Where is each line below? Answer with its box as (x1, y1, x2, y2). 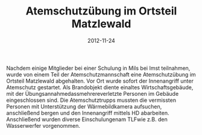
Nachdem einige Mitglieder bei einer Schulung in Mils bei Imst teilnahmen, (6, 64, 191, 72)
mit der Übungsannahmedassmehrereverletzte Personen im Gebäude (6, 90, 179, 97)
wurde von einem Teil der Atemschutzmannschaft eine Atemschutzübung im (6, 71, 196, 78)
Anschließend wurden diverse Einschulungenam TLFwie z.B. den (6, 116, 168, 123)
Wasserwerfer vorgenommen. (6, 122, 80, 129)
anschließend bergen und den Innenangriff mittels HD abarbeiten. (6, 109, 170, 116)
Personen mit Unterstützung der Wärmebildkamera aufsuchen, (6, 102, 162, 110)
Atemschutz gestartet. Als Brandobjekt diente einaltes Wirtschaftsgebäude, (6, 83, 194, 91)
